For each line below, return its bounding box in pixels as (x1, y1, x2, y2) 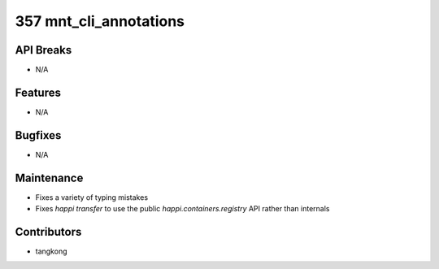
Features (15, 85, 61, 99)
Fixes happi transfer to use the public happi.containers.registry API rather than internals (35, 204, 330, 214)
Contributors (15, 224, 82, 239)
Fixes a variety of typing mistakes (35, 192, 149, 202)
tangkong (35, 246, 67, 256)
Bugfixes (15, 128, 62, 142)
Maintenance (15, 171, 84, 184)
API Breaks (15, 43, 72, 57)
